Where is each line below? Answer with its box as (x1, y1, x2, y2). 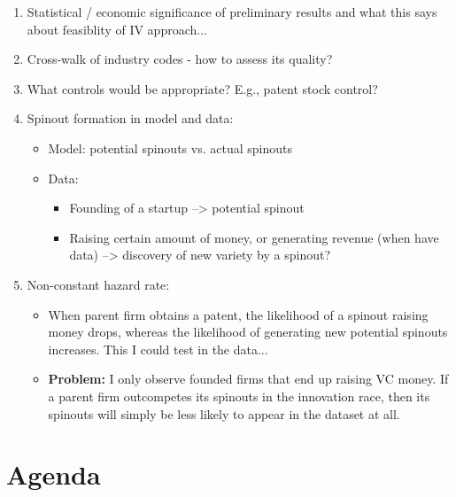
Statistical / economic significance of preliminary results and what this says (27, 3, 437, 20)
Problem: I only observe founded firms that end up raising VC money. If (48, 369, 449, 388)
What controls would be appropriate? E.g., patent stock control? (27, 79, 378, 97)
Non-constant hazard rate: (27, 275, 170, 293)
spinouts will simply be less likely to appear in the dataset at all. (48, 404, 400, 423)
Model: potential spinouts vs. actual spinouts (48, 138, 292, 157)
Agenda (6, 456, 101, 493)
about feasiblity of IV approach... (27, 19, 207, 38)
